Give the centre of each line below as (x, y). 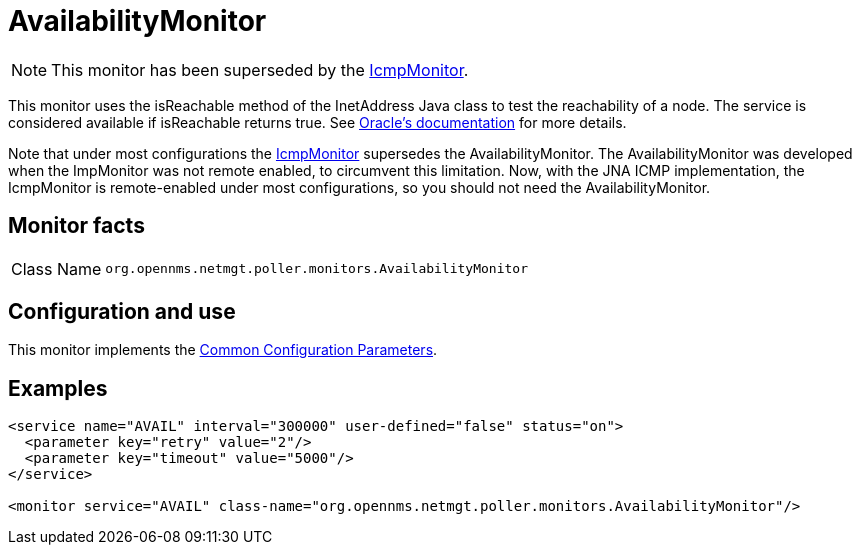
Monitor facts (76, 226)
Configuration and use (122, 312)
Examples (58, 388)
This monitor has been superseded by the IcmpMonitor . (260, 69)
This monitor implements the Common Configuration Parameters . (223, 350)
